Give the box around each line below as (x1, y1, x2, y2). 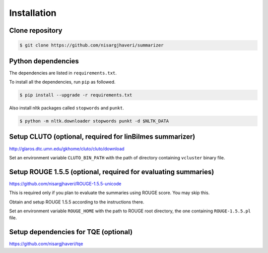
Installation (9, 7, 57, 18)
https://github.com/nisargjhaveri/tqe (9, 241, 83, 247)
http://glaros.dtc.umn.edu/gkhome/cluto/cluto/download (9, 146, 125, 152)
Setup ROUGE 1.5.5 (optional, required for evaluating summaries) (9, 167, 214, 176)
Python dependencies (9, 57, 79, 65)
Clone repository (9, 26, 63, 35)
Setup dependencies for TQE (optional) (9, 228, 133, 236)
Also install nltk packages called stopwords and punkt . (9, 105, 124, 111)
